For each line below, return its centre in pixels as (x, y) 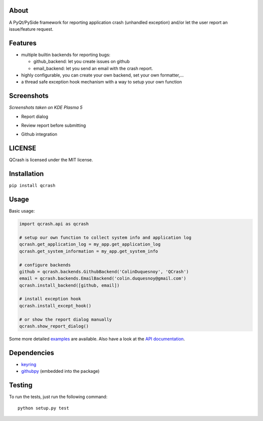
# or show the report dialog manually (66, 319)
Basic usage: (22, 211)
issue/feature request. (31, 29)
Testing (21, 385)
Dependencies (32, 353)
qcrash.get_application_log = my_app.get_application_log (90, 244)
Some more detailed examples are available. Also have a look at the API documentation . (97, 339)
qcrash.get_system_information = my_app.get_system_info (89, 251)
